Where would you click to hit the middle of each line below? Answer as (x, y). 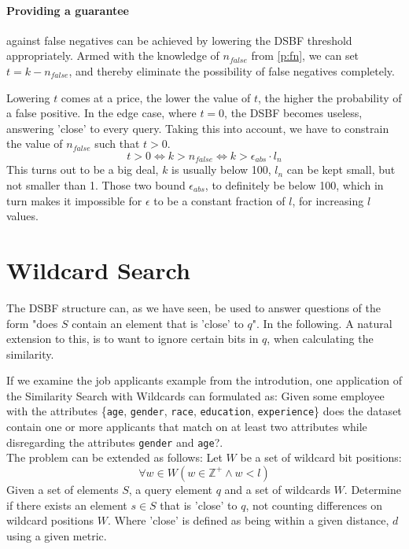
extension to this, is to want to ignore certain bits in (133, 339)
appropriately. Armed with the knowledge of (113, 55)
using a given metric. (57, 535)
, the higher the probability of (330, 97)
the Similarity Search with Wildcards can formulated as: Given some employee (195, 395)
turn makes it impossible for (74, 200)
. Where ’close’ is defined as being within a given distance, (248, 520)
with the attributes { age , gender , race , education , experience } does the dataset (204, 411)
